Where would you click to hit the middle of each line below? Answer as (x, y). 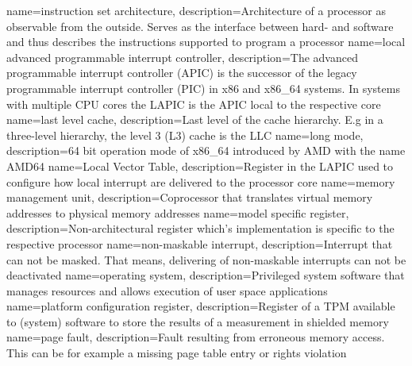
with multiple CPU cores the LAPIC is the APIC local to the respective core (194, 104)
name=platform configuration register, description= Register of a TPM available (201, 306)
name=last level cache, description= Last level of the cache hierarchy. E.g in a (195, 119)
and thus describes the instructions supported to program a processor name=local (206, 42)
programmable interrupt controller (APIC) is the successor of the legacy (182, 73)
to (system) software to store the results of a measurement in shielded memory (198, 321)
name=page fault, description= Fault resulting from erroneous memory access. (196, 337)
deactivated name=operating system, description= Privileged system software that (206, 275)
